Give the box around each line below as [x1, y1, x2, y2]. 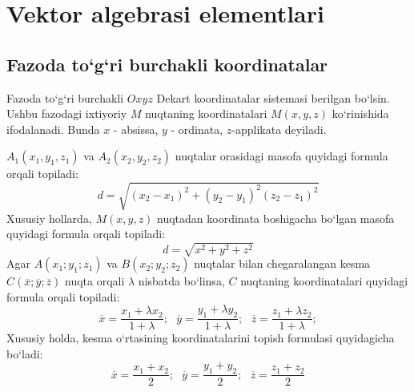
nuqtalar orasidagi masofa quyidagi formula [175, 148, 388, 164]
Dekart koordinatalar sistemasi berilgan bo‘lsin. [156, 89, 390, 106]
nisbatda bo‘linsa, [138, 273, 225, 289]
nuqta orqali [65, 273, 125, 289]
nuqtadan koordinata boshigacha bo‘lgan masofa [157, 209, 395, 226]
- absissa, [113, 120, 159, 137]
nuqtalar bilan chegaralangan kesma [194, 255, 371, 272]
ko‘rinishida [332, 105, 389, 122]
